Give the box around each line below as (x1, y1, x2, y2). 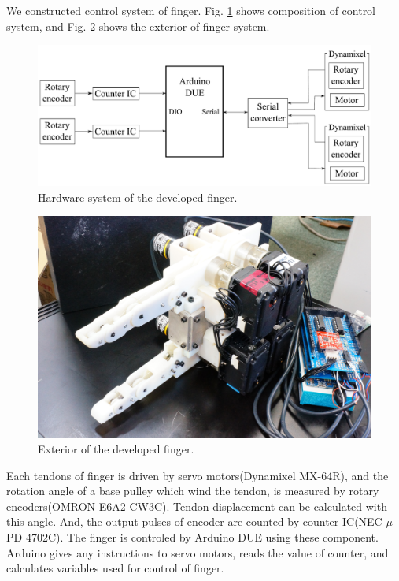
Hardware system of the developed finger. (38, 188, 238, 205)
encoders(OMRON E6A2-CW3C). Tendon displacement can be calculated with (6, 497, 387, 514)
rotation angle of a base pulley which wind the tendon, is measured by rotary (6, 482, 379, 499)
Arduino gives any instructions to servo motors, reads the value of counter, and (6, 544, 389, 561)
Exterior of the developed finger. (38, 440, 194, 456)
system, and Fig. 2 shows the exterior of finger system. (6, 17, 270, 34)
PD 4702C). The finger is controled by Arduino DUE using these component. (6, 528, 379, 545)
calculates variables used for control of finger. (6, 560, 224, 576)
